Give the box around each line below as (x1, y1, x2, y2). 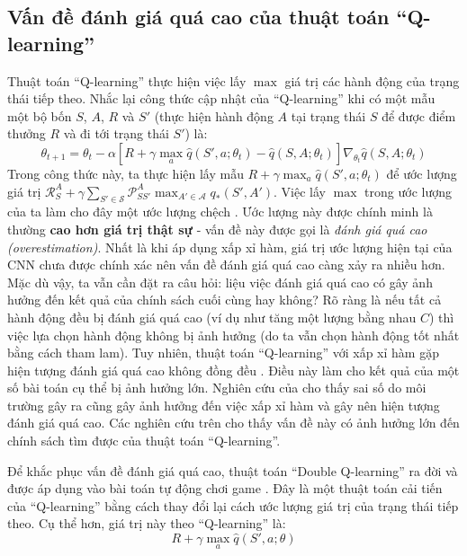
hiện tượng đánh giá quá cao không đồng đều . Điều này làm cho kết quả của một (7, 360, 460, 379)
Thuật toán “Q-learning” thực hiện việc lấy (7, 71, 247, 90)
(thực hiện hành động (154, 106, 274, 125)
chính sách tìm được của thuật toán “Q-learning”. (7, 431, 281, 450)
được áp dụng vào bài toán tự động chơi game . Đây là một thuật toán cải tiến (7, 479, 443, 498)
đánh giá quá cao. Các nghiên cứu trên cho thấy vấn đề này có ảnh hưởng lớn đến (7, 413, 460, 432)
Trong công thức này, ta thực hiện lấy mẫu (7, 163, 244, 182)
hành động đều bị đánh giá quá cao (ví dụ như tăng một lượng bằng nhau (7, 307, 417, 326)
